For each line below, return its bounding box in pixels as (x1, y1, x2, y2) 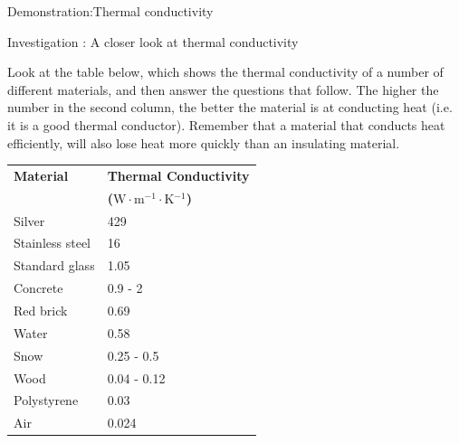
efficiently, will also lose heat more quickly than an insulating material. (7, 133, 400, 152)
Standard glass (14, 256, 95, 275)
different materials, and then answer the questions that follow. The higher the (7, 80, 439, 99)
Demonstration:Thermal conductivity (7, 2, 214, 20)
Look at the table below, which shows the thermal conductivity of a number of (7, 62, 444, 81)
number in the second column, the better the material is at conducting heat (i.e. (7, 98, 453, 117)
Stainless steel (14, 233, 91, 252)
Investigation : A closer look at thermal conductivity (7, 32, 299, 51)
